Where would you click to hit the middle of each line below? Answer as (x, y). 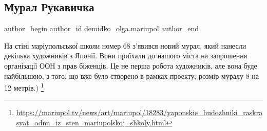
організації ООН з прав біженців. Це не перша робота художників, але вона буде (131, 65)
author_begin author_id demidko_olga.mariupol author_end (102, 28)
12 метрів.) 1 (24, 87)
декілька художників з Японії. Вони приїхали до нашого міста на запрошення (126, 56)
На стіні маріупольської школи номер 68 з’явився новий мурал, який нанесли (125, 45)
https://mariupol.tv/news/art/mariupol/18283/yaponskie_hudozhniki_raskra (139, 112)
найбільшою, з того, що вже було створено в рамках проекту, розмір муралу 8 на (132, 75)
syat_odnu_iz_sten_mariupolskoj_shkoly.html (91, 123)
